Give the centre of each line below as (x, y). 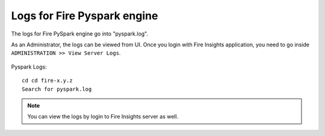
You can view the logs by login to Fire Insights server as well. (103, 117)
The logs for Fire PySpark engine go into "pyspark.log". (80, 34)
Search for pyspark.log (57, 89)
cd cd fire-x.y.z (47, 81)
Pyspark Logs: (29, 67)
